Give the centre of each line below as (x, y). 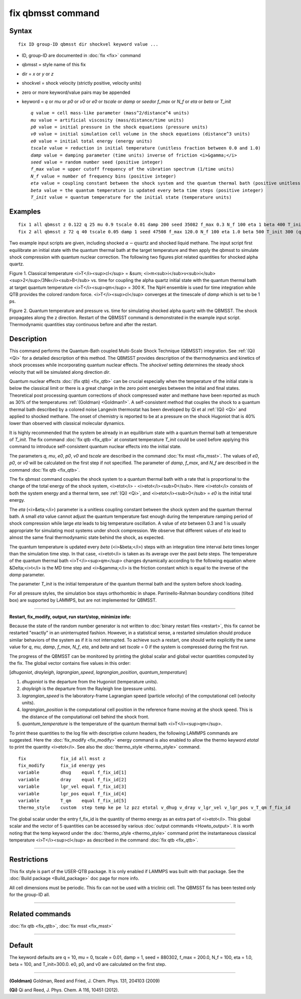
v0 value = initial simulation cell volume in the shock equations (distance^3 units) (140, 134)
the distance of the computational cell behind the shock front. (86, 717)
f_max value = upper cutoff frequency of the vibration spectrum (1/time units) (133, 169)
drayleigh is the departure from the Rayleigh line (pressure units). (89, 689)
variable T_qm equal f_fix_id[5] (72, 801)
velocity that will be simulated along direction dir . (60, 372)
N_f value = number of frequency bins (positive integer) (104, 176)
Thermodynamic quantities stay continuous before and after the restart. (83, 325)
